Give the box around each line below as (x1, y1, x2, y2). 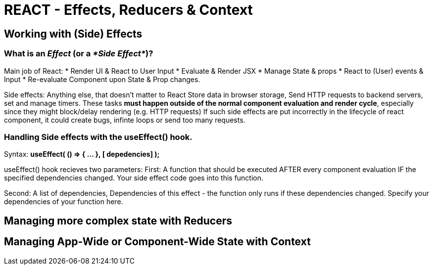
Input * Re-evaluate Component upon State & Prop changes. (4, 75, 200, 84)
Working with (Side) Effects (4, 27, 143, 40)
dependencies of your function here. (4, 197, 123, 206)
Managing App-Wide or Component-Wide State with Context (4, 235, 311, 248)
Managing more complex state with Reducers (4, 214, 233, 227)
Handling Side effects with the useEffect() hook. (4, 132, 192, 142)
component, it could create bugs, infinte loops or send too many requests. (4, 115, 245, 124)
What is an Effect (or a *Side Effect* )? (4, 48, 153, 59)
